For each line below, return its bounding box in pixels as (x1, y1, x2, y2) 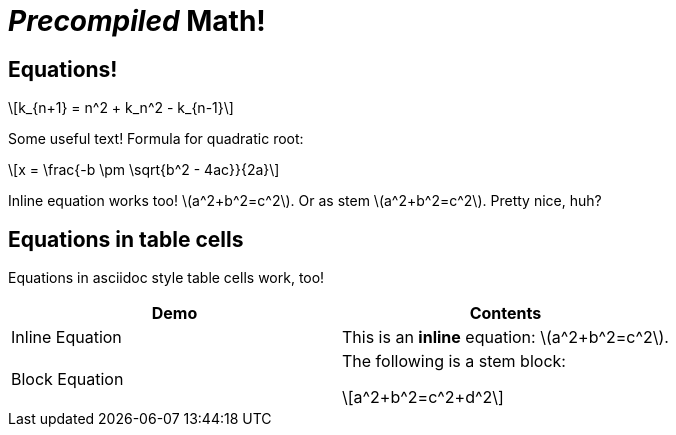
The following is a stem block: (341, 351, 566, 372)
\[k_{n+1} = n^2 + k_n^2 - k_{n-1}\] (8, 99, 234, 117)
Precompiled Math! (8, 4, 266, 38)
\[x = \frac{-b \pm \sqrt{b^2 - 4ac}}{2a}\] (8, 161, 280, 179)
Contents (469, 303, 542, 324)
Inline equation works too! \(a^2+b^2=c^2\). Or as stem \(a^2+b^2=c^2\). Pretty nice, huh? (8, 192, 602, 210)
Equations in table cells (8, 226, 244, 252)
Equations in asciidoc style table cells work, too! (8, 269, 325, 287)
